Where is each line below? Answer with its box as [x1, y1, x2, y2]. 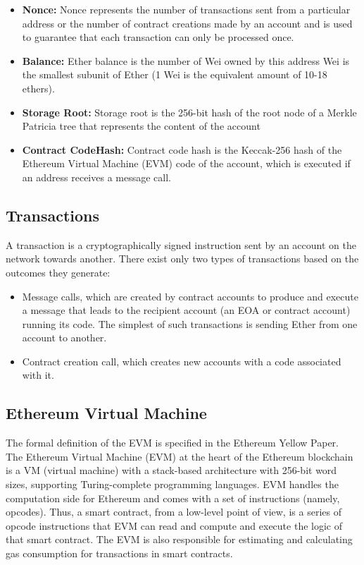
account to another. [22, 330, 107, 345]
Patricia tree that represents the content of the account [22, 119, 261, 133]
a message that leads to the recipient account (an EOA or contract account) [22, 303, 351, 317]
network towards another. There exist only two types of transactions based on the [6, 251, 359, 266]
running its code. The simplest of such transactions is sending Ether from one [22, 316, 358, 331]
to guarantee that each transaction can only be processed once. [22, 30, 294, 44]
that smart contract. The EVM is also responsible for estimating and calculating [6, 532, 353, 547]
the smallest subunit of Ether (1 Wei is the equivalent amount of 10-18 [22, 67, 327, 82]
